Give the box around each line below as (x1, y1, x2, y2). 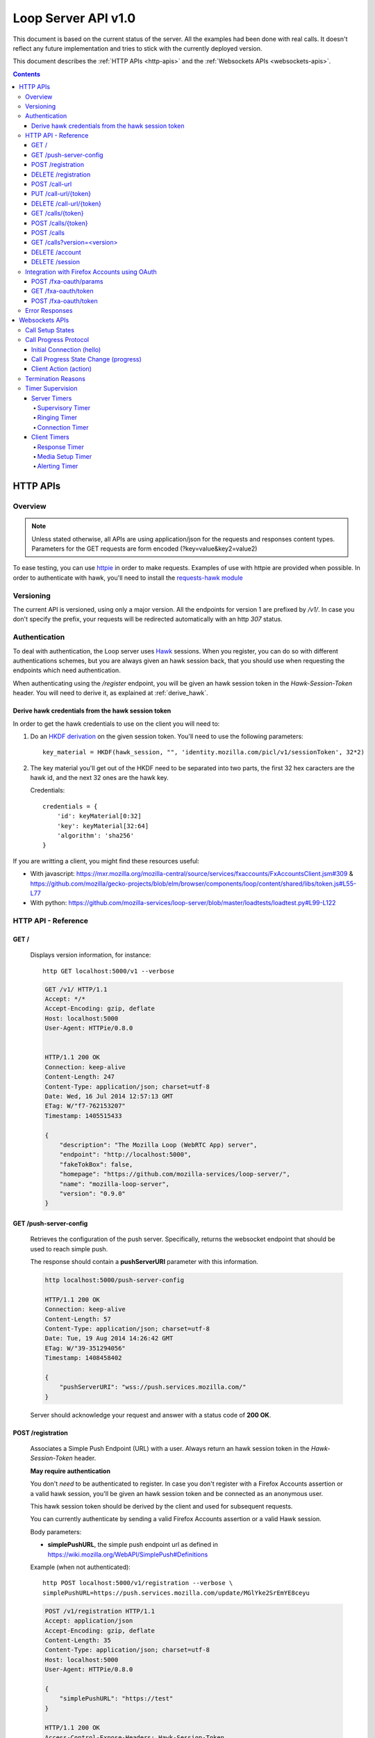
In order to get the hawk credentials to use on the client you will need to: (12, 720, 220, 728)
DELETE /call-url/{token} (31, 199, 102, 208)
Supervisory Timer (37, 404, 90, 412)
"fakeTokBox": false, (59, 1160, 133, 1168)
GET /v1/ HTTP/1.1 (44, 985, 108, 993)
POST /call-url (31, 180, 72, 188)
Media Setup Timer (37, 452, 92, 460)
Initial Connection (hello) (31, 345, 101, 354)
